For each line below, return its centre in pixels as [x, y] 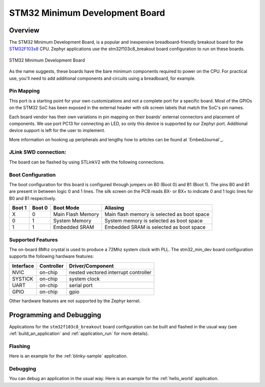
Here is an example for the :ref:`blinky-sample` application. [68, 356]
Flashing [20, 346]
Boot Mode [66, 208]
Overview [24, 30]
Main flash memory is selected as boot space [157, 214]
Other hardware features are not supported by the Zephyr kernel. [75, 301]
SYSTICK [23, 279]
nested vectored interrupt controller [110, 272]
